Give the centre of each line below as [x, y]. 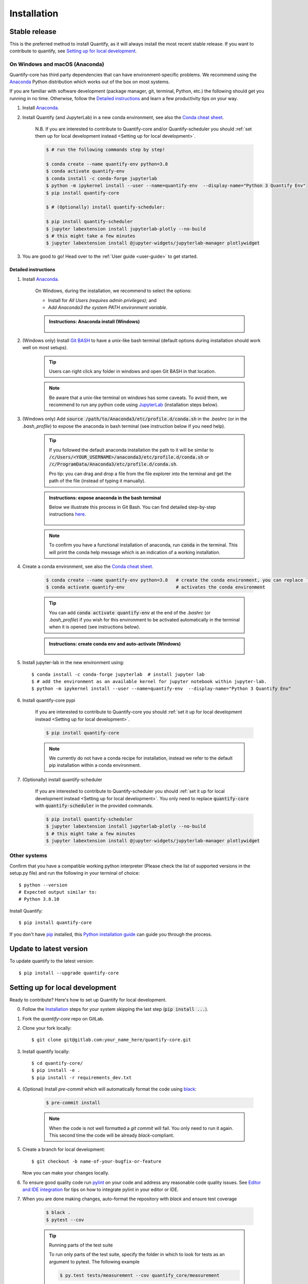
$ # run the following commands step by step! [105, 150]
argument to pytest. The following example [94, 1261]
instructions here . [68, 514]
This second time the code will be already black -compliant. [112, 1135]
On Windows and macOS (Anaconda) [57, 64]
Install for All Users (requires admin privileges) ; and [102, 300]
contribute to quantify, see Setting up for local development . [73, 51]
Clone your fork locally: [47, 1028]
